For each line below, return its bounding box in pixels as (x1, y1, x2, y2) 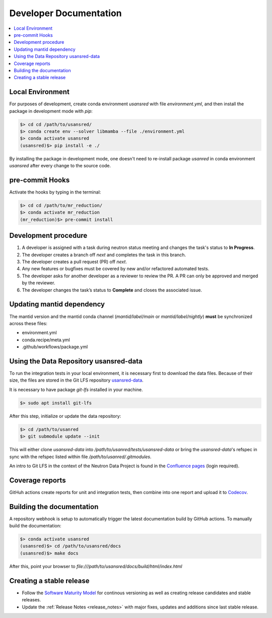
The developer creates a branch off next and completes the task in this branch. (22, 252, 186, 258)
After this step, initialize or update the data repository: (9, 413, 121, 419)
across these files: (9, 320, 48, 326)
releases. (22, 597, 41, 603)
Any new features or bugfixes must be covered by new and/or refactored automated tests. (22, 266, 210, 272)
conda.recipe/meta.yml (22, 337, 70, 343)
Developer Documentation (9, 8, 122, 19)
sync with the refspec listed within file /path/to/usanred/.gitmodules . (9, 454, 152, 460)
